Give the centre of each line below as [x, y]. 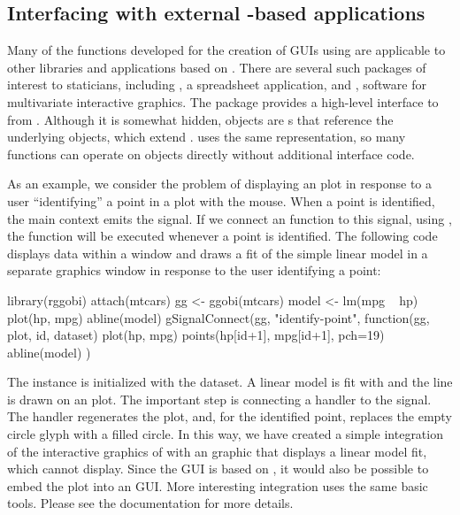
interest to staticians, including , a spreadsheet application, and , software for [217, 85]
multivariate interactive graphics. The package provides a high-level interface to [223, 101]
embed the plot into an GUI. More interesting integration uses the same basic [218, 485]
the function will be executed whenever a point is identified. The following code [222, 236]
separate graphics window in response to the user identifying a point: [194, 270]
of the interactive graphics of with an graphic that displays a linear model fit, [217, 451]
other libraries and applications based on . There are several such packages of [217, 67]
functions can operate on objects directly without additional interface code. [211, 154]
